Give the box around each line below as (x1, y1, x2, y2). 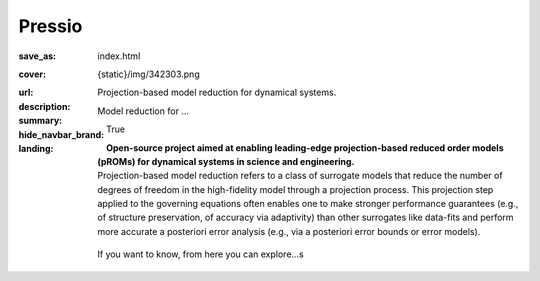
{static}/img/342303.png (97, 68, 200, 80)
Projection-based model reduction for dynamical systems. (97, 86, 337, 99)
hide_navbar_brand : (18, 128, 105, 140)
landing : (18, 142, 54, 154)
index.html (97, 50, 141, 62)
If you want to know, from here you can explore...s (97, 248, 304, 260)
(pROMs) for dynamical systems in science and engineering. (97, 155, 355, 167)
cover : (18, 68, 47, 80)
